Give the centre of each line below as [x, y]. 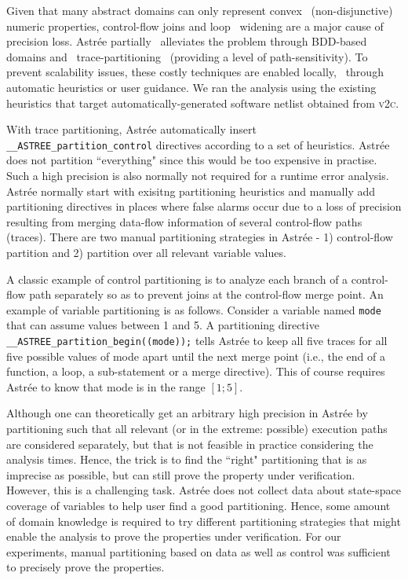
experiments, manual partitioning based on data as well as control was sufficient [199, 551]
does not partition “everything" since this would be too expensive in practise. [192, 160]
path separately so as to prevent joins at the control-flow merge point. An [206, 294]
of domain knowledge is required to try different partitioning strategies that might [204, 521]
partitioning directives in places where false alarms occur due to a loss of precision [204, 206]
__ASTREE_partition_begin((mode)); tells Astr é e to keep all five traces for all [197, 340]
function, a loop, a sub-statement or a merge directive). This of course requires [196, 371]
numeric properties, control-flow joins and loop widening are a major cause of [195, 26]
